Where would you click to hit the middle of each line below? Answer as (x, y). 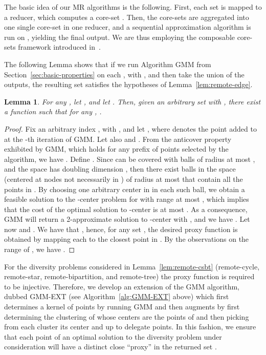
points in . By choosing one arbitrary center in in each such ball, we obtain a (125, 189)
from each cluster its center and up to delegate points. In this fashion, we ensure (130, 327)
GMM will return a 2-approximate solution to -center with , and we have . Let (127, 219)
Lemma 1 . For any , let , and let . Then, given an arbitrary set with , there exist (132, 101)
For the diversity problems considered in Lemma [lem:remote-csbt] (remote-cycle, (132, 266)
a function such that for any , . (53, 111)
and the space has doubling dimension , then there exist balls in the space (120, 169)
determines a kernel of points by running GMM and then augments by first (122, 307)
